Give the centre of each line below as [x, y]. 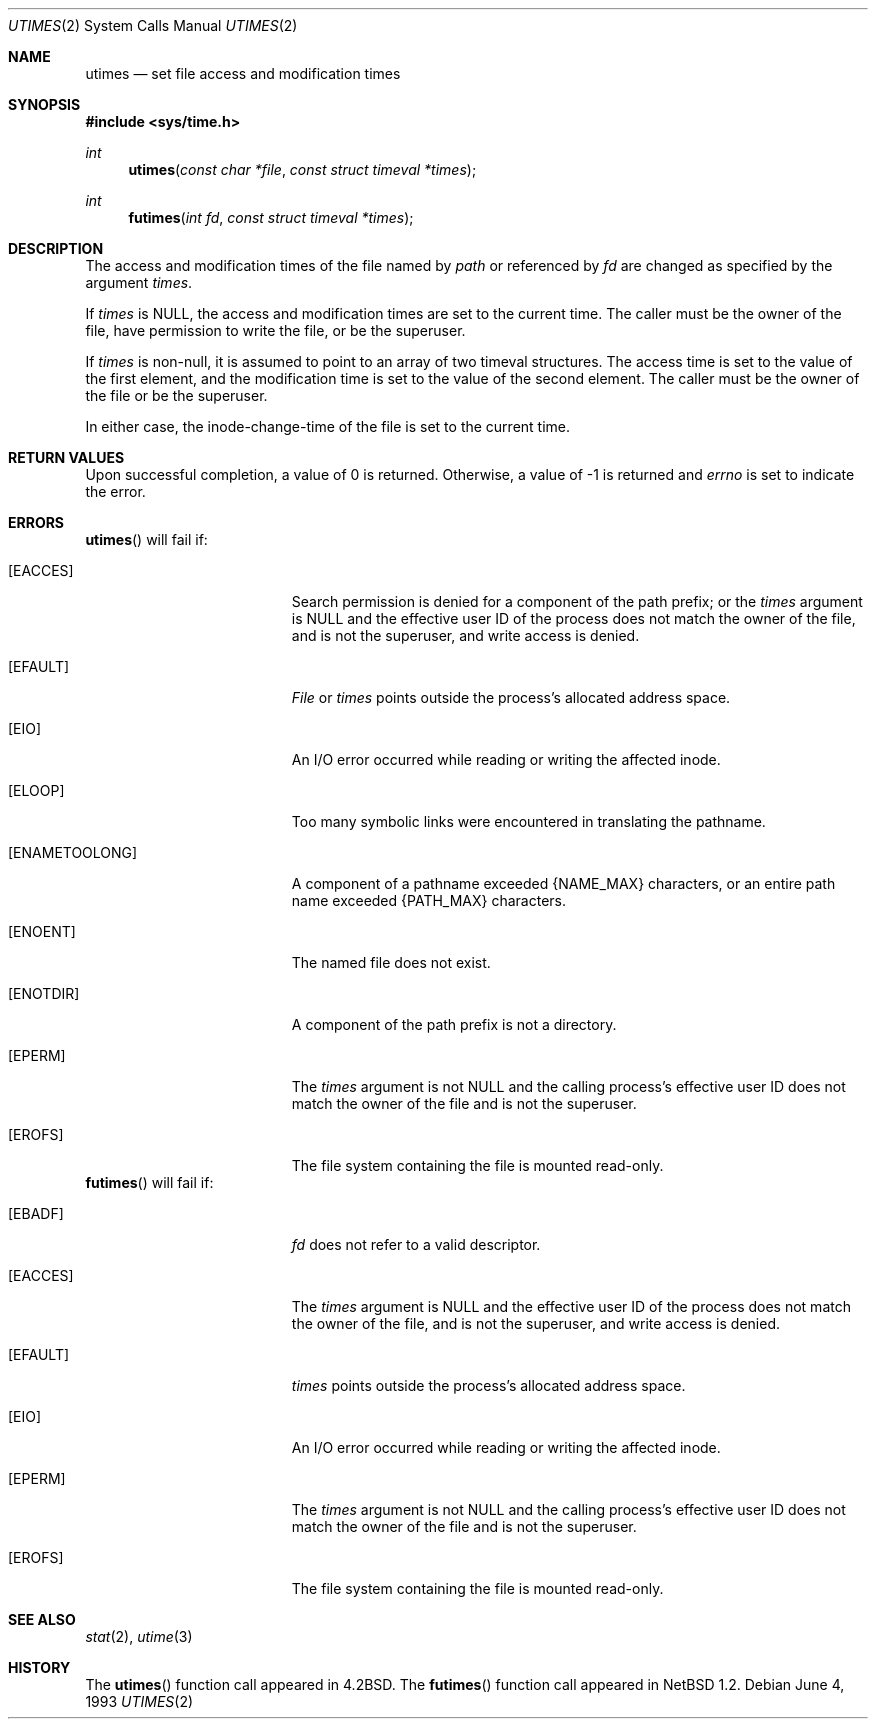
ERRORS [36, 522]
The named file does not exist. [391, 962]
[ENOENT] [42, 931]
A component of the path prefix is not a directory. [454, 1024]
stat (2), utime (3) [139, 1636]
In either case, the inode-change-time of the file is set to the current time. [328, 426]
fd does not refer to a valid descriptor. [416, 1244]
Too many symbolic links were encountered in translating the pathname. [528, 821]
